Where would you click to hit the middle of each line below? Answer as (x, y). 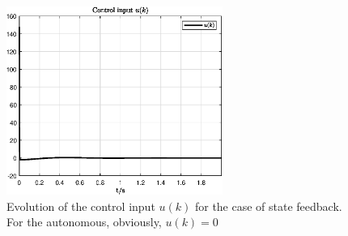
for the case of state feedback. (268, 206)
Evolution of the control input (81, 206)
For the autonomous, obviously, (84, 222)
